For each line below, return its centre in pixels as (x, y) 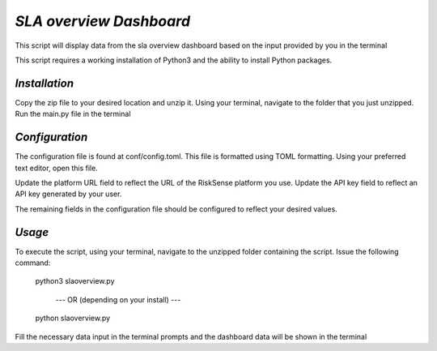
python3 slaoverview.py (75, 281)
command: (33, 263)
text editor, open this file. (57, 168)
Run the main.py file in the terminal (73, 114)
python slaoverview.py (73, 318)
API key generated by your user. (68, 194)
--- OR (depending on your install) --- (118, 299)
